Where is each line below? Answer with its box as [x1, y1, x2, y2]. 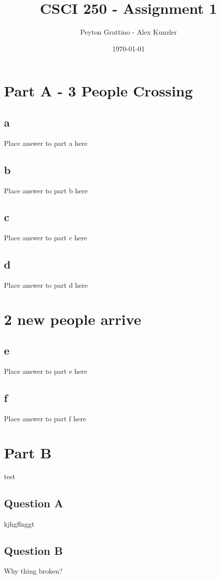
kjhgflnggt [4, 518, 35, 529]
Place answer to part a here [4, 137, 88, 148]
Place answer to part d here [4, 280, 88, 290]
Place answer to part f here [4, 413, 87, 424]
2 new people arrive [4, 309, 141, 329]
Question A [4, 495, 64, 510]
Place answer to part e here [4, 366, 87, 376]
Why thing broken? [4, 566, 63, 576]
